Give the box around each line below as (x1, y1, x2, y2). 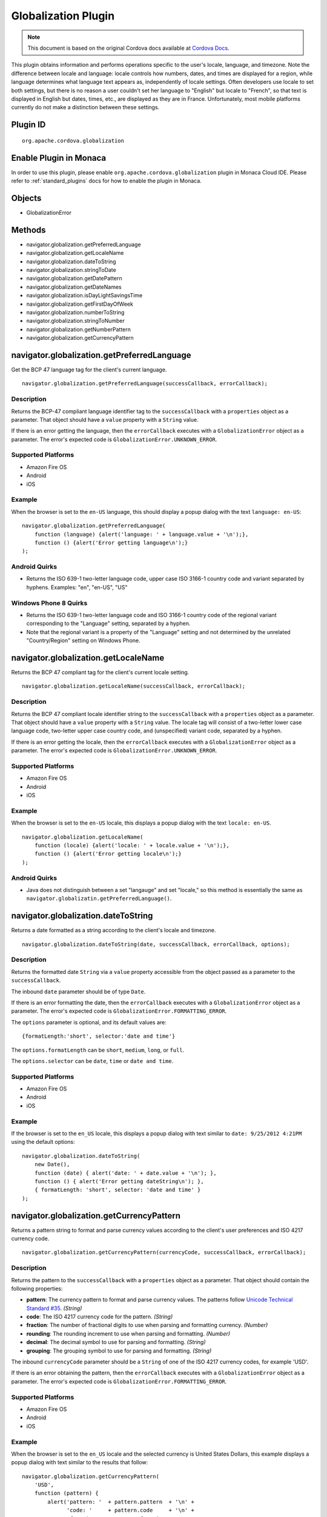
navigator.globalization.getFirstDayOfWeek (26, 300, 133, 308)
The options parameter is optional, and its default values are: (11, 1018, 167, 1025)
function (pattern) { (34, 1490, 99, 1497)
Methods (11, 225, 46, 235)
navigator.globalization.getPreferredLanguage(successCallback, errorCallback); (22, 380, 268, 387)
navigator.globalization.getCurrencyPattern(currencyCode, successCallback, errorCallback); (22, 1249, 306, 1256)
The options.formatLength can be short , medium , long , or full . (11, 1046, 185, 1053)
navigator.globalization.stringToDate (26, 266, 116, 273)
